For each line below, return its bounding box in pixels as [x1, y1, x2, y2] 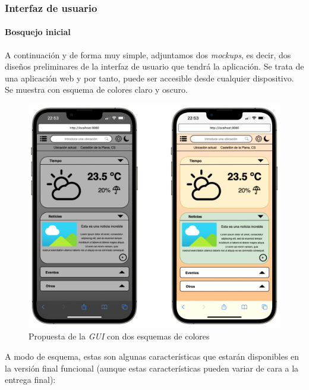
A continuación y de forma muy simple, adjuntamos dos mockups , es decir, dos [5, 48, 291, 61]
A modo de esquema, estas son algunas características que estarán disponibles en [5, 350, 299, 362]
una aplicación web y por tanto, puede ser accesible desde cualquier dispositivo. [5, 71, 294, 84]
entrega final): [5, 373, 56, 386]
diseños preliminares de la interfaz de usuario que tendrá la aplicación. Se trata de [5, 60, 304, 73]
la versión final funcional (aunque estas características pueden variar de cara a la [5, 361, 299, 374]
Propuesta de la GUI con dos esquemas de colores [29, 330, 210, 342]
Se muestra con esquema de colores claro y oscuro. [5, 83, 188, 96]
